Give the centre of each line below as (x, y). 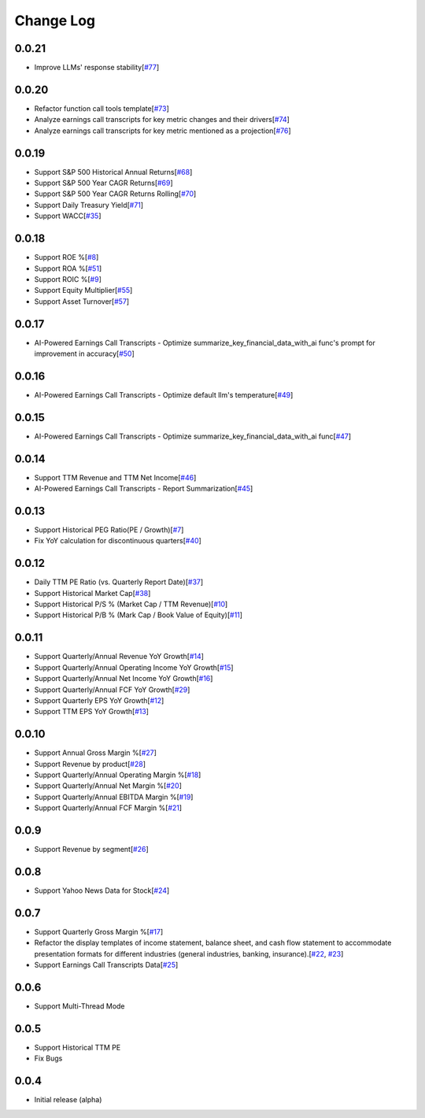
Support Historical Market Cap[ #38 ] (92, 593)
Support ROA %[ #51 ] (68, 268)
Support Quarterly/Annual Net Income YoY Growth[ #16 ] (124, 679)
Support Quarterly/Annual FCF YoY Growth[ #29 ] (112, 690)
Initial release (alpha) (68, 1100)
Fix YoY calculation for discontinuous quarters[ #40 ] (118, 541)
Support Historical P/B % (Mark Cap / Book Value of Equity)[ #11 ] (139, 615)
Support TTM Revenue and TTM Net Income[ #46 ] (115, 477)
